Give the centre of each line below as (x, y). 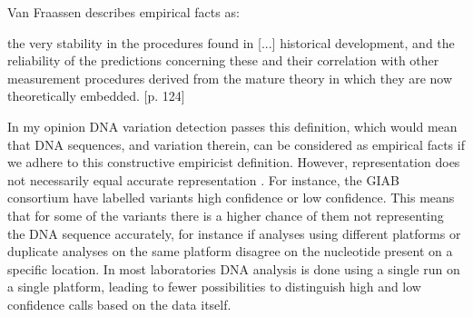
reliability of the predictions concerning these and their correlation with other (223, 60)
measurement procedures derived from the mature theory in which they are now (230, 78)
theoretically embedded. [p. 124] (96, 96)
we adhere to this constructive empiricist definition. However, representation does (234, 162)
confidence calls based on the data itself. (119, 304)
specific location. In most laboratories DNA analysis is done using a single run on (234, 268)
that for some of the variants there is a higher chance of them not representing (226, 215)
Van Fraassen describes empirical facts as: (123, 12)
